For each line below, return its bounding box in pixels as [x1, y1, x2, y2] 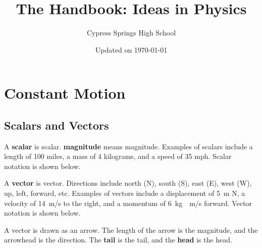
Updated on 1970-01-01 [95, 44, 168, 55]
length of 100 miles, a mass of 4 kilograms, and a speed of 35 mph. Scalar [4, 151, 232, 161]
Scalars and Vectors [4, 117, 109, 133]
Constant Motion [4, 82, 126, 103]
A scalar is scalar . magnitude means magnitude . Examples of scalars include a [4, 141, 253, 151]
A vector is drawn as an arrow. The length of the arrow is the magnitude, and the [4, 224, 258, 235]
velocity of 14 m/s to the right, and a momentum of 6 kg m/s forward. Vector [4, 197, 252, 208]
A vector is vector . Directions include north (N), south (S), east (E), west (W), [4, 178, 252, 188]
